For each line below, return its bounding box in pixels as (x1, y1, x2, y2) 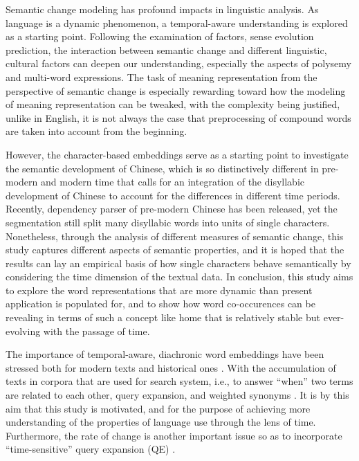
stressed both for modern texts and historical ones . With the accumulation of (6, 360, 336, 374)
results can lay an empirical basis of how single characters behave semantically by (6, 255, 351, 270)
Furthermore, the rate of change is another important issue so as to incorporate (6, 428, 342, 442)
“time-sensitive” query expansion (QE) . (6, 442, 176, 456)
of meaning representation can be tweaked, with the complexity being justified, (6, 97, 340, 111)
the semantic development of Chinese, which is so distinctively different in (6, 161, 319, 175)
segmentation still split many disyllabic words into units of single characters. (6, 215, 330, 229)
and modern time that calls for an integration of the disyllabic (40, 174, 305, 189)
